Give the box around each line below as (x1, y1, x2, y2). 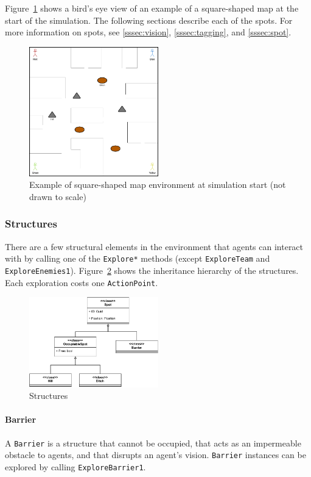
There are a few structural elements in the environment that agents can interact (5, 240, 304, 253)
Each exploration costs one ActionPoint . (5, 276, 158, 289)
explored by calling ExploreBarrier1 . (5, 461, 146, 473)
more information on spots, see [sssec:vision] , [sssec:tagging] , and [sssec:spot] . (5, 26, 292, 38)
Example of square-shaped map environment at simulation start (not (29, 178, 286, 191)
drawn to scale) (29, 190, 86, 203)
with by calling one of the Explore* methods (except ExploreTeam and (5, 252, 270, 265)
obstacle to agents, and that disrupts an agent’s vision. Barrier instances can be (5, 448, 306, 461)
